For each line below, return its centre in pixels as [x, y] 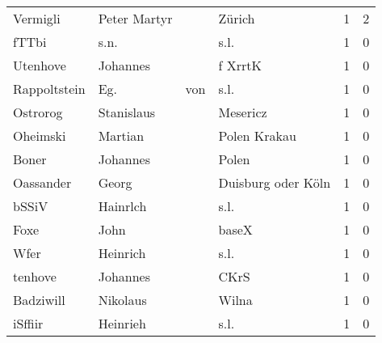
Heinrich [122, 253]
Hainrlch [122, 206]
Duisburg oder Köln [275, 182]
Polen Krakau [257, 136]
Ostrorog [38, 112]
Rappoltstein [49, 89]
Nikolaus [122, 300]
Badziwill [39, 300]
